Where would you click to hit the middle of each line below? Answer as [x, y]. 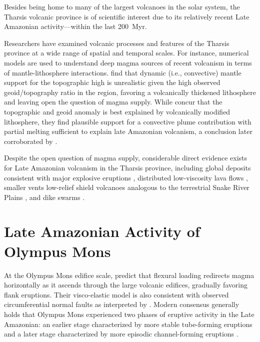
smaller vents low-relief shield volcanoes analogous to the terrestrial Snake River [127, 187]
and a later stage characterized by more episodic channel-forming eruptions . [121, 334]
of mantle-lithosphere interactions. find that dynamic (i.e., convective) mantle [123, 72]
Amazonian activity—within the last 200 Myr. [75, 26]
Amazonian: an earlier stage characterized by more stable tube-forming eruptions [128, 324]
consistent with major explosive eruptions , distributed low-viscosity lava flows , [126, 177]
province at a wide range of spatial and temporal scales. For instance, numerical [126, 53]
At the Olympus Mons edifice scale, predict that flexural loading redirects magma [129, 275]
